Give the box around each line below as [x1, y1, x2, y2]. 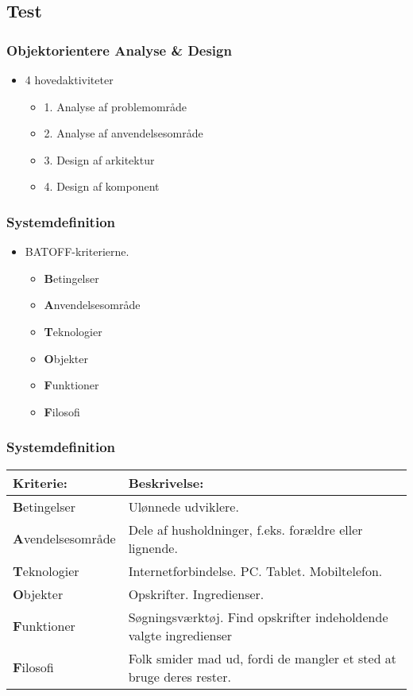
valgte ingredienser [128, 625, 233, 644]
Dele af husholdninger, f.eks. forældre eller [128, 520, 363, 539]
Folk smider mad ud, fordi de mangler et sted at [128, 648, 397, 667]
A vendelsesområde [13, 529, 116, 548]
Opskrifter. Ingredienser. [128, 584, 264, 603]
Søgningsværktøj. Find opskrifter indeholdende [128, 607, 388, 626]
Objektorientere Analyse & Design [6, 40, 232, 60]
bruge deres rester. [128, 667, 231, 686]
